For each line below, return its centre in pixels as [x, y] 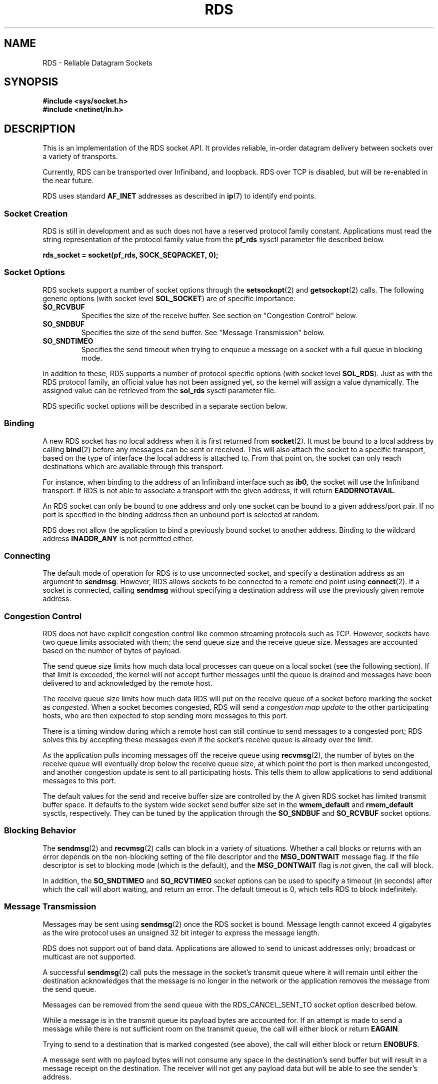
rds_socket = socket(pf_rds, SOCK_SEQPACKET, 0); [130, 255]
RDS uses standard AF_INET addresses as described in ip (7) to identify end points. [179, 196]
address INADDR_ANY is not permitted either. [118, 538]
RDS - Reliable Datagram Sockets [97, 63]
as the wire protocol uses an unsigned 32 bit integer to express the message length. [181, 932]
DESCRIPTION [40, 129]
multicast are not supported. [89, 956]
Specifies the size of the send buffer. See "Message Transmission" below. [203, 332]
